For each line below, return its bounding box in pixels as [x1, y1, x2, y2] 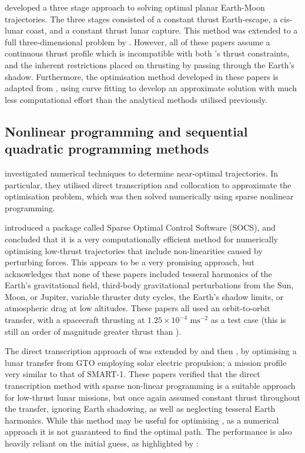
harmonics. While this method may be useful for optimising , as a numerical [5, 414, 279, 426]
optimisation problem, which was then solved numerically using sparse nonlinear [5, 190, 294, 202]
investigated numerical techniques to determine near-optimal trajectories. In [5, 166, 279, 179]
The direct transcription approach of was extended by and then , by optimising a [5, 345, 297, 357]
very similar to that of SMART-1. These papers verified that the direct [5, 368, 260, 380]
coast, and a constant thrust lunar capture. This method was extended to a [26, 24, 298, 36]
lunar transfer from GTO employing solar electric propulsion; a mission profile [5, 356, 287, 368]
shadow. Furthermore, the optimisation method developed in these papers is [5, 70, 279, 82]
